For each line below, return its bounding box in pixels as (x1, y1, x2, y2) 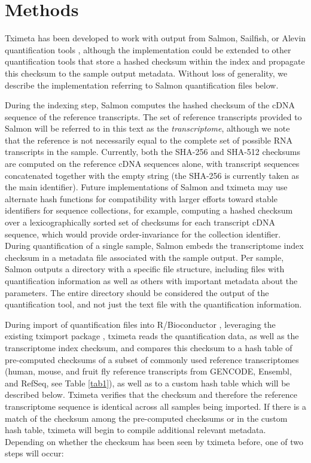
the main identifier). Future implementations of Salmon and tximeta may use (5, 181, 288, 193)
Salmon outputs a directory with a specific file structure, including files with (5, 263, 285, 275)
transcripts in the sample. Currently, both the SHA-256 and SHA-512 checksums (5, 145, 301, 158)
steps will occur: (5, 447, 64, 459)
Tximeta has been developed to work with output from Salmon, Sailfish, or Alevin (5, 32, 306, 44)
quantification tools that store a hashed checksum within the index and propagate (5, 55, 305, 68)
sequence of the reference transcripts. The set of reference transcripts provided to (5, 110, 302, 123)
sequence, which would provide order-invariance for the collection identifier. (5, 227, 281, 240)
